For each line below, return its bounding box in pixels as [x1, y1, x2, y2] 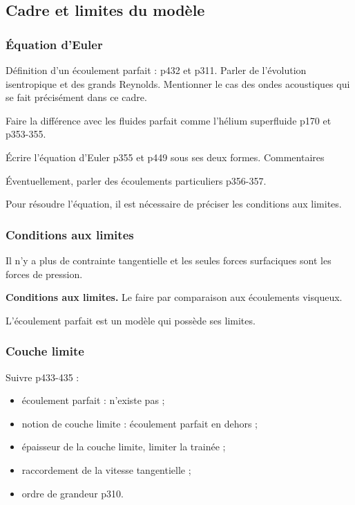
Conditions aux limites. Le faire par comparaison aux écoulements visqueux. [6, 290, 343, 304]
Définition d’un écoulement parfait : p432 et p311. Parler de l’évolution [6, 63, 307, 77]
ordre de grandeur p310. [21, 486, 124, 500]
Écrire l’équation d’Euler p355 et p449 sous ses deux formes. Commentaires [6, 149, 325, 164]
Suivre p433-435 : [6, 369, 79, 384]
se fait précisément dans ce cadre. [6, 90, 147, 104]
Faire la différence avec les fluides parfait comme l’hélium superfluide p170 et [6, 113, 332, 127]
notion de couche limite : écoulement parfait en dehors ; [21, 416, 258, 430]
